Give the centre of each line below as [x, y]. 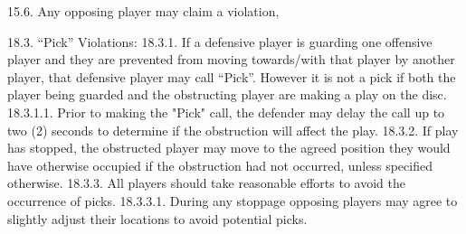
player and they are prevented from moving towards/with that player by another [231, 59]
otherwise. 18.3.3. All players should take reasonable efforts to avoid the [206, 183]
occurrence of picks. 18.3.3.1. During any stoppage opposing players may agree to [233, 200]
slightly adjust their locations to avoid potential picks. [157, 218]
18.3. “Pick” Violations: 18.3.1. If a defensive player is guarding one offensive [220, 41]
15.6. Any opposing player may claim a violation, [143, 11]
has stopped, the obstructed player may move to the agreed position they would [229, 148]
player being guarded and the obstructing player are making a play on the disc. [227, 94]
